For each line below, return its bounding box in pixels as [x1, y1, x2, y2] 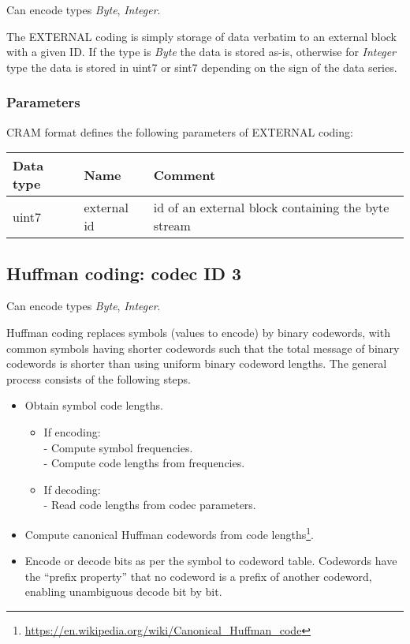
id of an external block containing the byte [153, 198, 389, 217]
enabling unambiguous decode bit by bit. [24, 583, 222, 600]
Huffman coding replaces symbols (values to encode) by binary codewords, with [6, 324, 390, 340]
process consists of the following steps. [6, 370, 191, 387]
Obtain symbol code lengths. [24, 397, 163, 414]
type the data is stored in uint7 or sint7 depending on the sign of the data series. [6, 58, 397, 75]
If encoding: [43, 423, 101, 440]
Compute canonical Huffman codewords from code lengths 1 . [24, 523, 314, 542]
